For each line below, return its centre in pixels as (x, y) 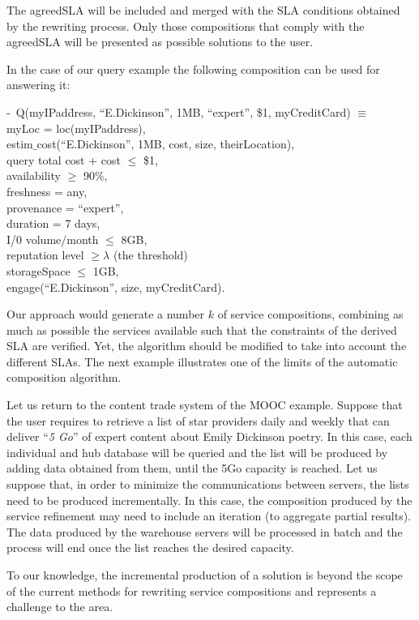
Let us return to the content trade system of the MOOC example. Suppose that (205, 405)
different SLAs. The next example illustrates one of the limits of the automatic (202, 361)
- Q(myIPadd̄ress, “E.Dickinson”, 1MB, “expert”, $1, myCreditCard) (179, 111)
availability (34, 175)
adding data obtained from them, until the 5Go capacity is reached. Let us (192, 468)
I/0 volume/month (53, 239)
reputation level (45, 255)
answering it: (38, 85)
